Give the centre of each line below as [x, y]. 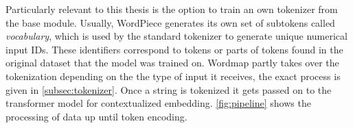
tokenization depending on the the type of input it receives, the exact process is [173, 76]
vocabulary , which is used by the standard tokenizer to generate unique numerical [176, 36]
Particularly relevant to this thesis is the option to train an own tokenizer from [172, 9]
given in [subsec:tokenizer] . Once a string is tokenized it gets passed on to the [169, 89]
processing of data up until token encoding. [96, 116]
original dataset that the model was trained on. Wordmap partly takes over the [172, 63]
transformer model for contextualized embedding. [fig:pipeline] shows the [158, 103]
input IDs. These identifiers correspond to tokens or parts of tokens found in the [174, 49]
